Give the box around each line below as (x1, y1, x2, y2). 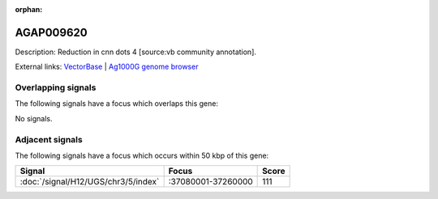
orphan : (15, 5, 43, 14)
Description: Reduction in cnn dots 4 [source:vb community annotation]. (15, 47, 257, 57)
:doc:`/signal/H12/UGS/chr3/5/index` (19, 176, 160, 188)
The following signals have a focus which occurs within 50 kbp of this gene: (15, 150, 269, 160)
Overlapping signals (15, 82, 97, 93)
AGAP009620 (15, 25, 88, 40)
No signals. (15, 113, 53, 123)
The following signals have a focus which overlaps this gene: (15, 99, 219, 108)
